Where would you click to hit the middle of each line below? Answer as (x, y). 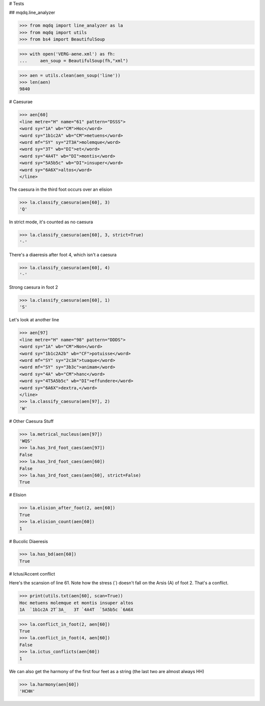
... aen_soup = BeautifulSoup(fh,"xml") (74, 61)
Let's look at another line (34, 320)
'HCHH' (27, 691)
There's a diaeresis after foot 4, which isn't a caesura (63, 255)
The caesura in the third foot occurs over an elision (61, 189)
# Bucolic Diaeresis (29, 541)
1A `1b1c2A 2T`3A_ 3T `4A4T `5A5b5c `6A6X (76, 610)
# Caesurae (21, 102)
